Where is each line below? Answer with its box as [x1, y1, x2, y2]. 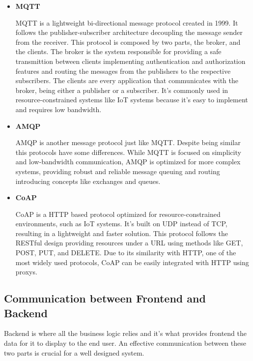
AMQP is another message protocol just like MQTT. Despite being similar [15, 137, 241, 148]
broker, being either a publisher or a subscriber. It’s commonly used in [15, 85, 228, 95]
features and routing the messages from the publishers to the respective [15, 65, 231, 76]
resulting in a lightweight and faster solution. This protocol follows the [15, 228, 228, 238]
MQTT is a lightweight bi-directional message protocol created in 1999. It [15, 17, 238, 28]
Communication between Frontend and [4, 291, 206, 306]
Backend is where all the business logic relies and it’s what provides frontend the [4, 328, 247, 338]
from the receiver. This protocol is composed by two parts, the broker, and [15, 36, 241, 47]
